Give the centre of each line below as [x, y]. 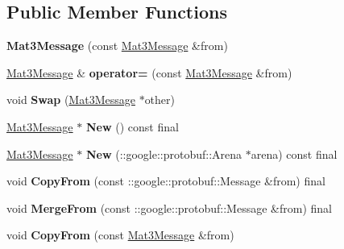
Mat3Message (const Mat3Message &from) [117, 46]
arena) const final [294, 154]
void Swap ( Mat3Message [71, 100]
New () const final [132, 126]
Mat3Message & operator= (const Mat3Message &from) [149, 72]
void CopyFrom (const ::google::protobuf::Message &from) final [166, 181]
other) [160, 100]
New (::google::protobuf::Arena [164, 154]
